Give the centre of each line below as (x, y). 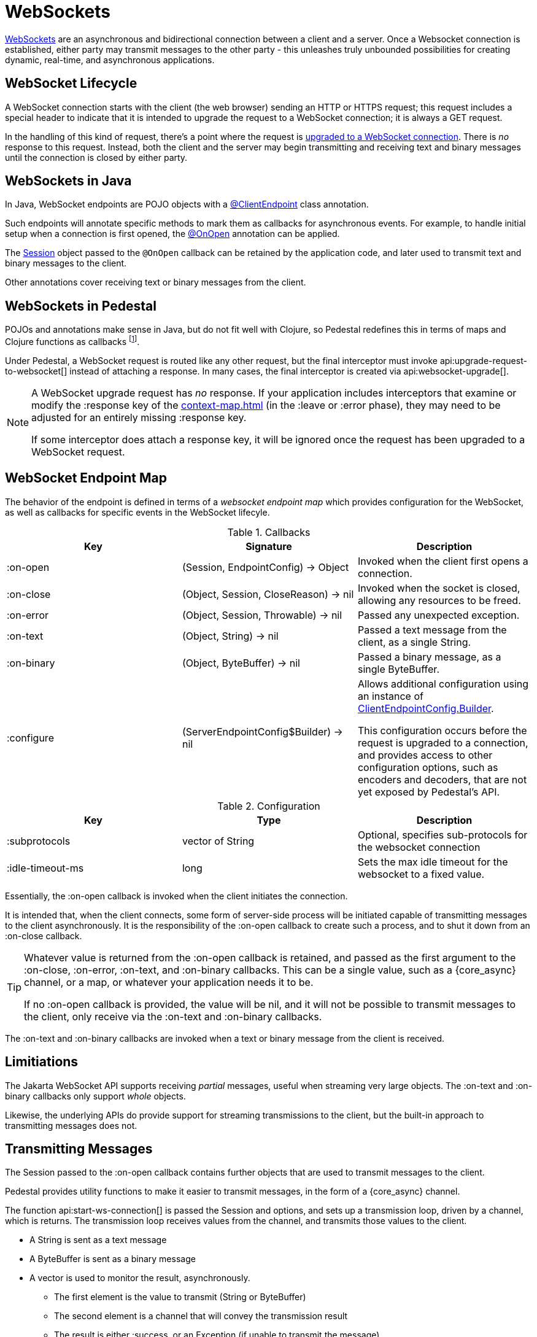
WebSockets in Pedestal (81, 306)
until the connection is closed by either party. (96, 157)
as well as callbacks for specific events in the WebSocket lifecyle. (137, 512)
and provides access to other (425, 755)
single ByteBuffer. (398, 669)
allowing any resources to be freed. (439, 600)
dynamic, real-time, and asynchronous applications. (110, 60)
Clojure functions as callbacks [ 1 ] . (72, 341)
